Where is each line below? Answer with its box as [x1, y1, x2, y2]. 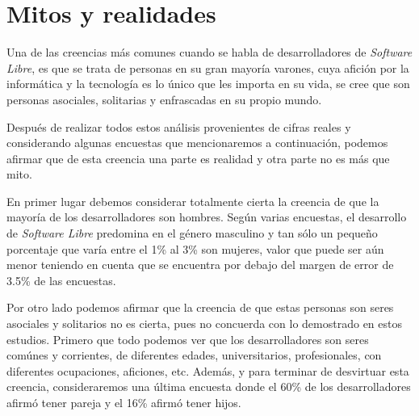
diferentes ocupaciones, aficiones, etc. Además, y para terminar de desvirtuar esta [6, 362, 409, 379]
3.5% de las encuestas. [6, 271, 116, 288]
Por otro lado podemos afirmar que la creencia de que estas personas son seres [6, 299, 394, 316]
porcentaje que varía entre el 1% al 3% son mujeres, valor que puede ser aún [6, 240, 384, 257]
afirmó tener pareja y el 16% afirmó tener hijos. [6, 394, 241, 410]
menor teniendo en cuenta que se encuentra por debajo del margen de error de [6, 256, 394, 273]
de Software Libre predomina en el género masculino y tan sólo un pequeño [6, 225, 378, 242]
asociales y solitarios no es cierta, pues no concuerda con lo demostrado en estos [6, 315, 402, 332]
